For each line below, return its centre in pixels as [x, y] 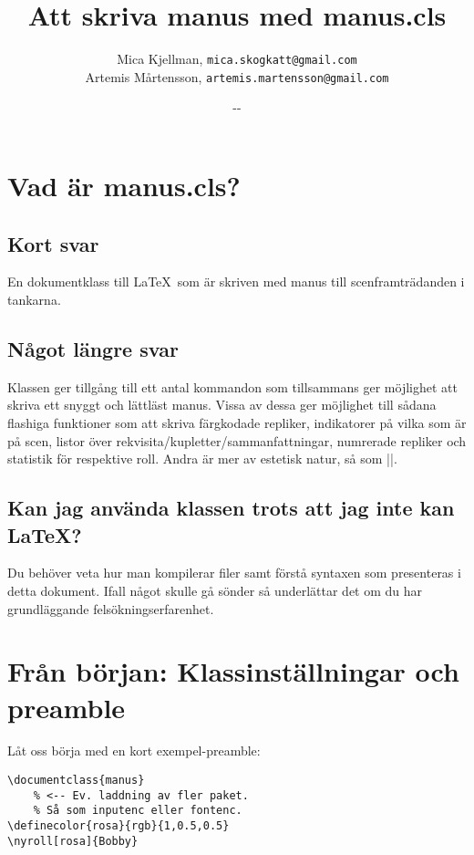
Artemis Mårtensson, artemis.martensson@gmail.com [237, 76]
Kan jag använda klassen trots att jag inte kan [231, 508]
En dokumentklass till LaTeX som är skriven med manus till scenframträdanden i [236, 282]
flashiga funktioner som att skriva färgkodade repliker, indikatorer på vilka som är [237, 422]
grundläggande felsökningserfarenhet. [111, 608]
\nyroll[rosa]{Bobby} [73, 841]
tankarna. [34, 300]
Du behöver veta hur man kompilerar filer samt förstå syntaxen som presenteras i [234, 573]
